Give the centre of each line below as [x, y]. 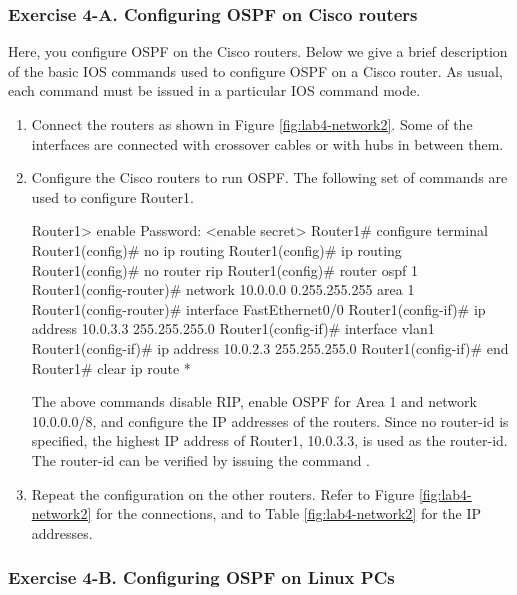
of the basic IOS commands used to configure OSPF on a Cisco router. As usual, [255, 70]
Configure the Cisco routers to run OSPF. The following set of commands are [269, 177]
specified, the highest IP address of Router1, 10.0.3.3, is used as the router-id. [269, 440]
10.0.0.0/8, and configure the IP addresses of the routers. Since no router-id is [270, 420]
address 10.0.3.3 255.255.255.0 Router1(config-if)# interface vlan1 [233, 328]
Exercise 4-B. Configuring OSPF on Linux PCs [201, 577]
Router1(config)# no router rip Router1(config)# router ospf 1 [224, 269]
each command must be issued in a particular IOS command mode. [214, 90]
